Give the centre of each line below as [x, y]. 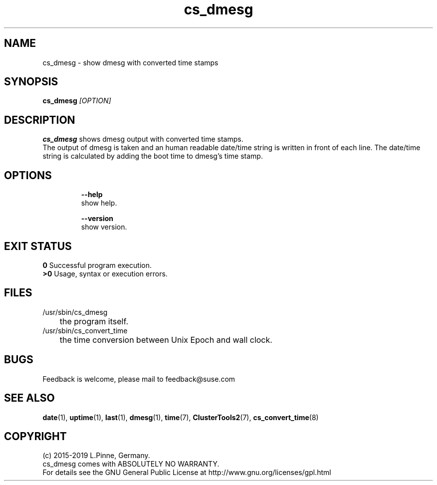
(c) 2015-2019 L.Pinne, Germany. [96, 456]
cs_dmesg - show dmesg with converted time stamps [130, 62]
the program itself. [94, 321]
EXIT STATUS [38, 246]
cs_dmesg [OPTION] [77, 101]
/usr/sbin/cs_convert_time [85, 330]
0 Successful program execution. [97, 265]
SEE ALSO [29, 398]
